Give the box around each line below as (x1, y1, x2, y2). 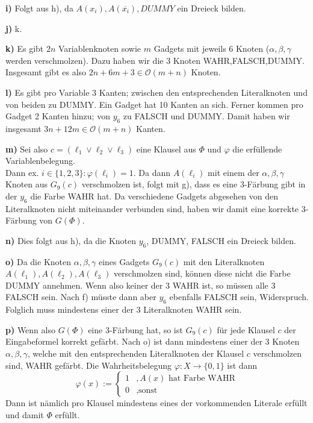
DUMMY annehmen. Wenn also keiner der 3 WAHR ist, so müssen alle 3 (5, 278, 276, 291)
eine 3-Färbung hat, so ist (88, 323, 183, 336)
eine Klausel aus (136, 142, 196, 155)
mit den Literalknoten (183, 255, 265, 268)
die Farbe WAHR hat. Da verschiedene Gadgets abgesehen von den (30, 189, 279, 202)
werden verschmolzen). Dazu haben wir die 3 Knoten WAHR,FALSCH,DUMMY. (5, 54, 305, 66)
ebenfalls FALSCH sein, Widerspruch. (169, 290, 309, 303)
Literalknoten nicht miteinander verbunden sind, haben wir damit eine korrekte (5, 202, 299, 215)
